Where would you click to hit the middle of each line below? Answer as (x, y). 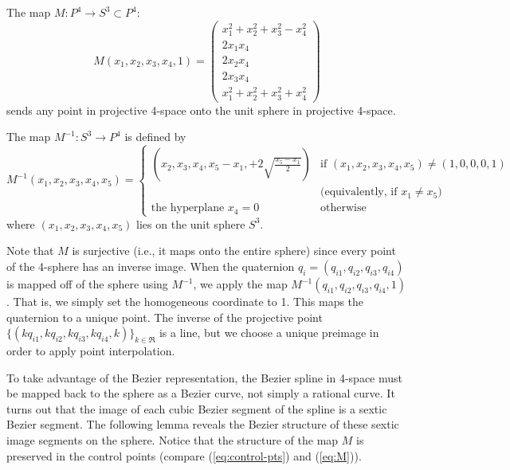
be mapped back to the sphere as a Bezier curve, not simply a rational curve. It (201, 393)
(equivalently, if (359, 192)
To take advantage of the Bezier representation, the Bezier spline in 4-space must (204, 377)
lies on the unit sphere (191, 223)
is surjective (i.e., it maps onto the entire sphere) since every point (234, 251)
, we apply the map (240, 284)
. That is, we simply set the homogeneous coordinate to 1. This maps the (185, 302)
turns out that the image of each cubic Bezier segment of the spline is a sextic (197, 408)
